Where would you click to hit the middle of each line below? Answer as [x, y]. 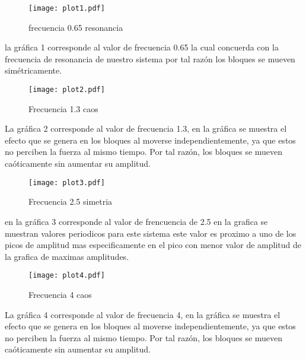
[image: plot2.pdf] [67, 90]
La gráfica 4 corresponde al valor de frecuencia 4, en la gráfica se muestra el [143, 314]
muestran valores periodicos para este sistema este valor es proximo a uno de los [151, 233]
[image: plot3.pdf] [67, 182]
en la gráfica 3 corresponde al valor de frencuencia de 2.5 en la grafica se [136, 221]
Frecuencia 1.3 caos [63, 108]
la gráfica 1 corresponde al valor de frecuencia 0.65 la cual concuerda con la [142, 47]
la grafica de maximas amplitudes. [67, 256]
